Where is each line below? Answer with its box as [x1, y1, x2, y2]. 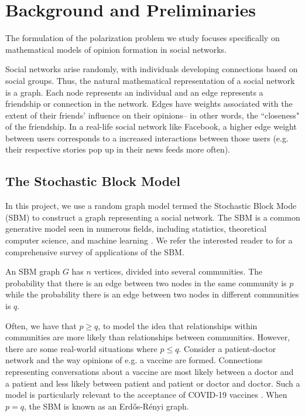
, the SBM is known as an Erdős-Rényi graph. [23, 400, 189, 412]
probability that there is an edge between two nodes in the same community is [5, 276, 287, 289]
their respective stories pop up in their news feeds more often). [5, 143, 231, 155]
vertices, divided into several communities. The [94, 265, 263, 278]
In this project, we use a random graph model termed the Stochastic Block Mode [5, 199, 297, 212]
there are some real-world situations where [5, 342, 157, 354]
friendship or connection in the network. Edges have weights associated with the [5, 97, 293, 110]
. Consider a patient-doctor [179, 342, 276, 354]
